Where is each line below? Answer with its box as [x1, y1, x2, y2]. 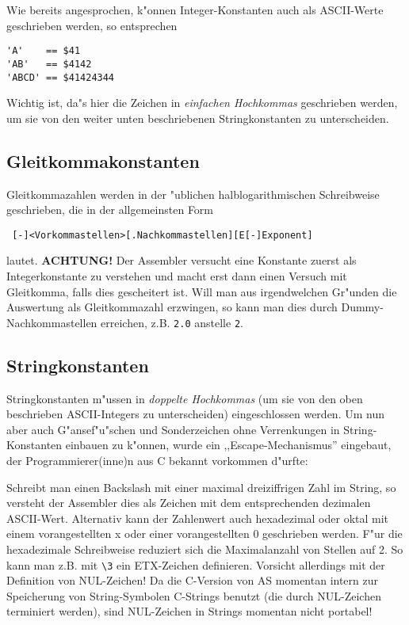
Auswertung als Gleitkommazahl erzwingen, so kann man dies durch [6, 299, 338, 315]
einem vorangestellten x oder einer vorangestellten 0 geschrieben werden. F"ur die [6, 525, 403, 542]
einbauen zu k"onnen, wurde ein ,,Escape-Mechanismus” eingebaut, [65, 436, 392, 453]
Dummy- [341, 299, 384, 315]
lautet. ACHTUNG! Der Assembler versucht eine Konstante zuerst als [6, 252, 357, 269]
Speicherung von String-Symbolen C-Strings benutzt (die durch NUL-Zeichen [6, 587, 381, 604]
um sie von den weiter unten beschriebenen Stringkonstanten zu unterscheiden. [6, 109, 389, 126]
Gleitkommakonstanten [6, 148, 200, 173]
